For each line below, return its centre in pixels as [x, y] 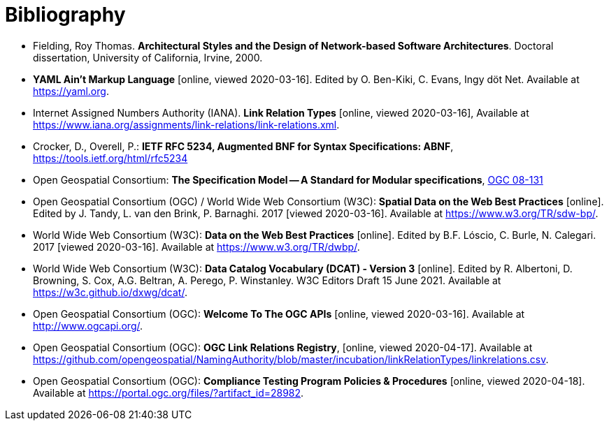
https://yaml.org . [71, 91]
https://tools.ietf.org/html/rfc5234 [110, 158]
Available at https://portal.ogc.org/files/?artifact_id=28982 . [169, 392]
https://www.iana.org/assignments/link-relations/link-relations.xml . [186, 124]
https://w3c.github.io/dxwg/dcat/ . [110, 292]
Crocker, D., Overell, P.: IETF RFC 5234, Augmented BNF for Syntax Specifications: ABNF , [243, 146]
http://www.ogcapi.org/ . [88, 325]
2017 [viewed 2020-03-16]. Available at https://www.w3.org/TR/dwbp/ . [196, 247]
